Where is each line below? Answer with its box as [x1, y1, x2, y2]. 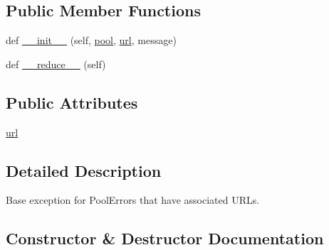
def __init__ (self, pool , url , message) [6, 33, 177, 48]
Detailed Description [6, 159, 162, 181]
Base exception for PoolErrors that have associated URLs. [6, 192, 260, 207]
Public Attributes [6, 91, 138, 113]
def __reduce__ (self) [6, 56, 106, 71]
